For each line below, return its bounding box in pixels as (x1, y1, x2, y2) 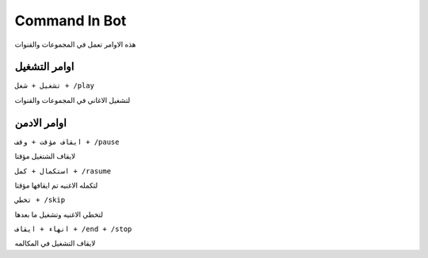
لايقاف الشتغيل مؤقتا (14, 151, 75, 161)
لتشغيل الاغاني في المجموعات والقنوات (14, 95, 131, 104)
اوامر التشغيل (14, 60, 75, 74)
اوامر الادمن (14, 116, 67, 130)
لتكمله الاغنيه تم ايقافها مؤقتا (14, 180, 98, 190)
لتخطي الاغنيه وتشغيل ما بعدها (14, 210, 103, 219)
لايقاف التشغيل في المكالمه (14, 238, 96, 249)
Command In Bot (14, 12, 127, 29)
